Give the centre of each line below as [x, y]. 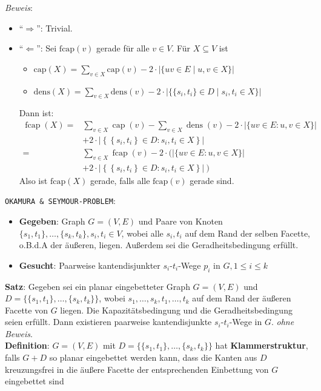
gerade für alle [123, 48]
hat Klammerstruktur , [262, 345]
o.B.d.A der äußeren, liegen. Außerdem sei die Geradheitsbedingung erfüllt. [159, 245]
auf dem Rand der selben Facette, [247, 233]
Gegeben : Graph [52, 221]
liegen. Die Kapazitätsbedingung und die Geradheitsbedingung [176, 310]
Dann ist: [36, 113]
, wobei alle [142, 233]
